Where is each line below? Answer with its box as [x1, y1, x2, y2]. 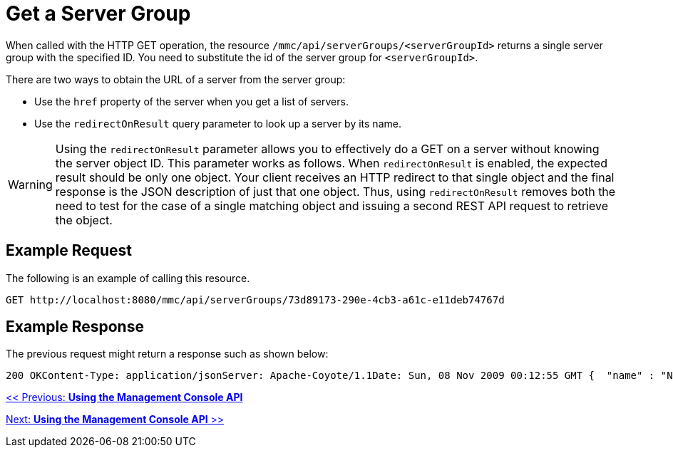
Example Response [6, 318, 144, 336]
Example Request [6, 241, 132, 260]
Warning [8, 177, 53, 192]
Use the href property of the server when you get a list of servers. [34, 95, 349, 108]
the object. [55, 212, 113, 227]
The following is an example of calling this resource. [6, 271, 250, 284]
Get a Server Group [6, 1, 191, 26]
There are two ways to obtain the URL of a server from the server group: [6, 73, 346, 85]
